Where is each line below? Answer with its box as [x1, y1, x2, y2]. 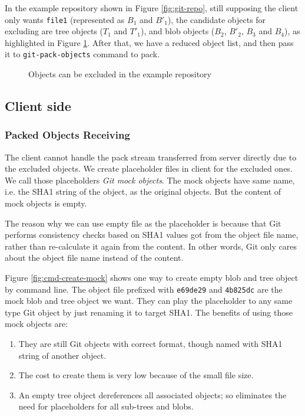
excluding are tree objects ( [5, 25, 103, 37]
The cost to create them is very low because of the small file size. [18, 369, 254, 381]
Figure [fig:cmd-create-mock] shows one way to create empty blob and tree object [5, 271, 299, 284]
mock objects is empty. [5, 197, 87, 209]
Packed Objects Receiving [5, 127, 130, 142]
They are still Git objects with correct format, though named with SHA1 [18, 338, 283, 350]
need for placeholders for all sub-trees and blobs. [18, 400, 194, 412]
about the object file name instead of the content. [5, 251, 184, 264]
